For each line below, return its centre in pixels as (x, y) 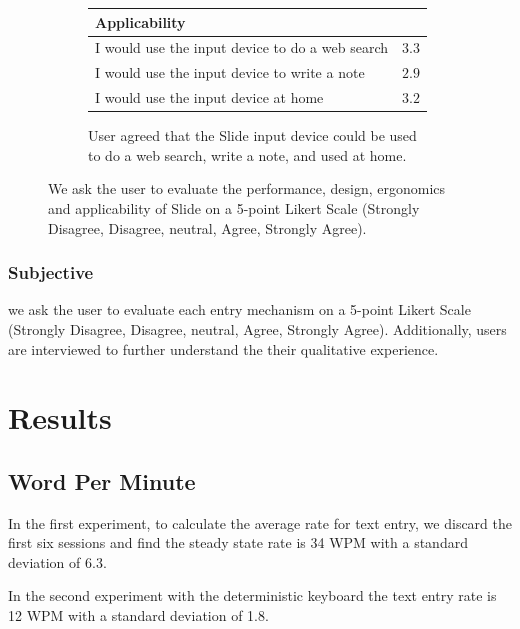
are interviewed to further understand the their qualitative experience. (223, 348)
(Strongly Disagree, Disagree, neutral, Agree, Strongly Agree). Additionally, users (257, 328)
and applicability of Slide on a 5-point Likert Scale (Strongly (234, 207)
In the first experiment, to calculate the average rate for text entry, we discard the (260, 522)
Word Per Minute (102, 480)
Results (60, 417)
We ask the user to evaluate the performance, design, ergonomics (247, 188)
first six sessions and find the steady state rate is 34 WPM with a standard (238, 542)
